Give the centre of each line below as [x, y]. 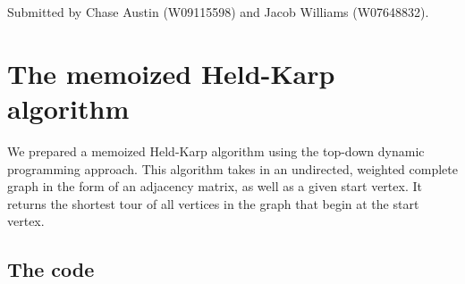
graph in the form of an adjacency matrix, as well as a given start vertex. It [215, 186]
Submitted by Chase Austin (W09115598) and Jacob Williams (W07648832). [218, 12]
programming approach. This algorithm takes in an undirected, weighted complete [232, 168]
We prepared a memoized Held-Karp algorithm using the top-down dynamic [216, 150]
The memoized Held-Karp [171, 73]
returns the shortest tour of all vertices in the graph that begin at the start [213, 203]
